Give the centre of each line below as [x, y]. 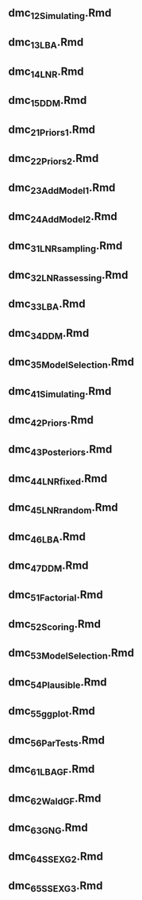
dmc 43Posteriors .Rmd [60, 450]
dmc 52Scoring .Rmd [55, 625]
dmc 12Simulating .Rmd [60, 14]
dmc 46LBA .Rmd [47, 537]
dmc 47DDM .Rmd [48, 567]
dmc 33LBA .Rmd [47, 305]
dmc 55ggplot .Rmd [52, 712]
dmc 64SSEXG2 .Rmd [56, 858]
